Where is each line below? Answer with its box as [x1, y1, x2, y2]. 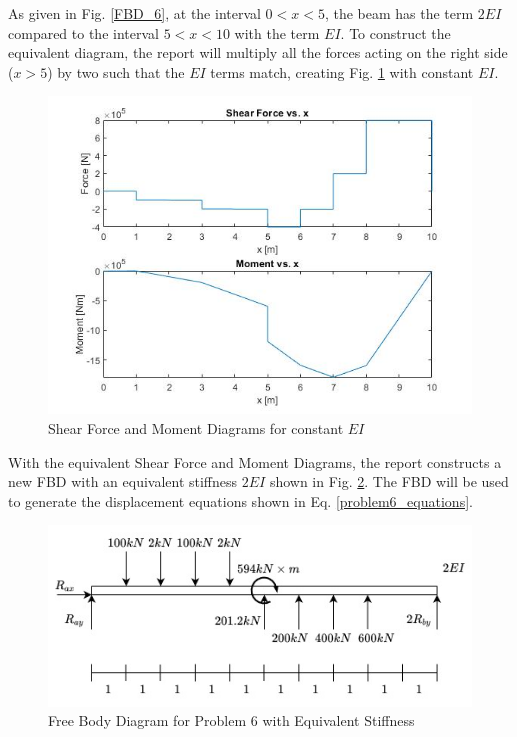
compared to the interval [8, 22, 159, 43]
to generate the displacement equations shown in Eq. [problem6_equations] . [8, 490, 473, 511]
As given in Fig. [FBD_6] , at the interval [8, 3, 261, 23]
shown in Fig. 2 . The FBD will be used [269, 471, 509, 492]
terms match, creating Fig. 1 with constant [210, 61, 474, 82]
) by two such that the [47, 61, 185, 82]
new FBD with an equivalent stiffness [8, 471, 238, 492]
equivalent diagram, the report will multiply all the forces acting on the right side [8, 42, 508, 63]
